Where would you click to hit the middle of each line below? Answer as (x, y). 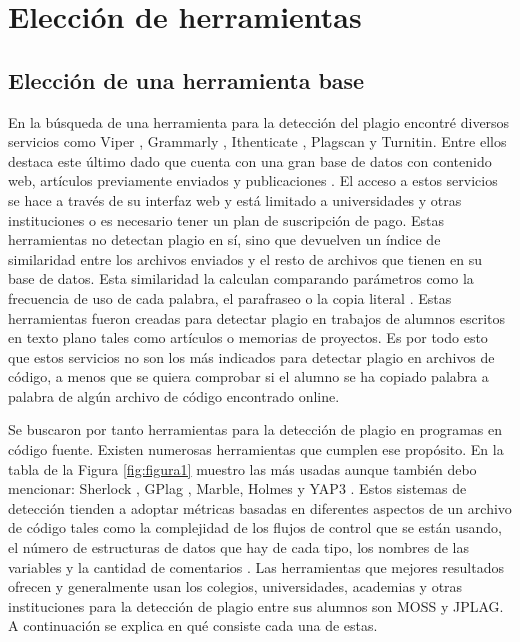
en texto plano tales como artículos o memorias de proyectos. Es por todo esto (248, 337)
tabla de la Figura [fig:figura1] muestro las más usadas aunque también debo (242, 468)
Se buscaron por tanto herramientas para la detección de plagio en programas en (255, 429)
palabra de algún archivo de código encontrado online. (174, 395)
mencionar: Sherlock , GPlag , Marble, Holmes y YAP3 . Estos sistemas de (237, 488)
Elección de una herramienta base (186, 79)
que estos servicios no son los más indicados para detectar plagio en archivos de (251, 356)
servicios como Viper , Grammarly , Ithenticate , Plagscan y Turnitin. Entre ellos (257, 141)
